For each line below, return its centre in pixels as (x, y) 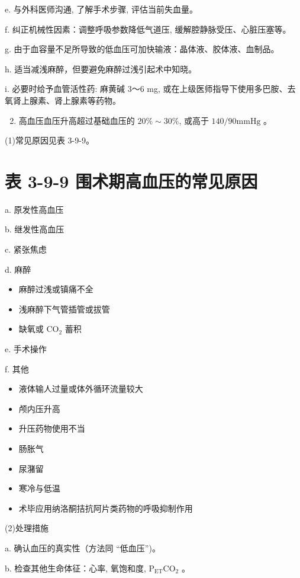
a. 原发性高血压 (34, 209)
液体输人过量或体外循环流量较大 (81, 389)
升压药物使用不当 (52, 428)
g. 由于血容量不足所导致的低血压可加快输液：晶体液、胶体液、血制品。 (142, 49)
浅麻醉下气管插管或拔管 (64, 309)
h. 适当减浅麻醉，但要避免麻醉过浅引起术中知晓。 (101, 68)
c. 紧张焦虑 (26, 249)
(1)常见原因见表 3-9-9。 (49, 140)
